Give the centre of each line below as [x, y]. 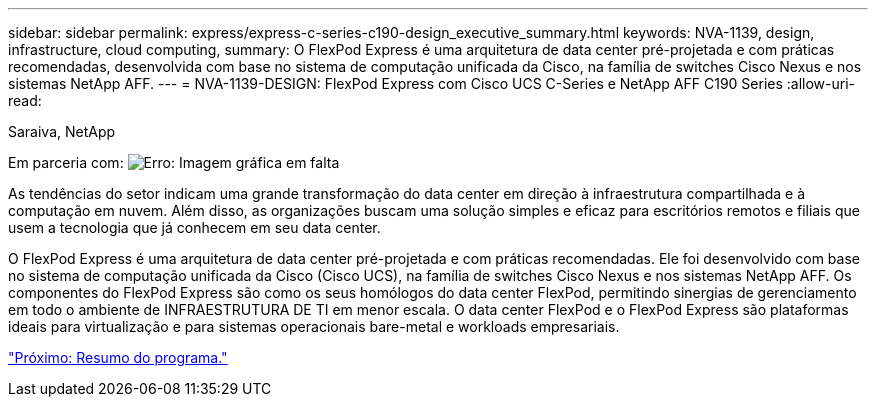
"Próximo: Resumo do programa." [118, 357]
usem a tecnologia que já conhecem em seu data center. [194, 227]
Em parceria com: [66, 162]
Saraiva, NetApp [62, 131]
